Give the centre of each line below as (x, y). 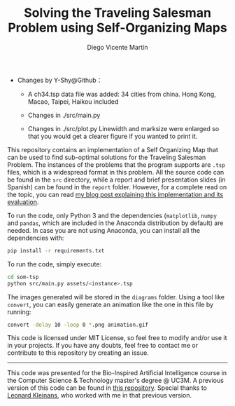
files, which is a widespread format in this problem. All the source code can (116, 172)
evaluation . (23, 202)
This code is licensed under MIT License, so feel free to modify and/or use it (117, 338)
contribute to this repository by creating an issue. (78, 353)
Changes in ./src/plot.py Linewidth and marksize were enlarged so (123, 128)
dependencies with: (36, 238)
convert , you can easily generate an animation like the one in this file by (111, 304)
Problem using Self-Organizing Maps (117, 28)
